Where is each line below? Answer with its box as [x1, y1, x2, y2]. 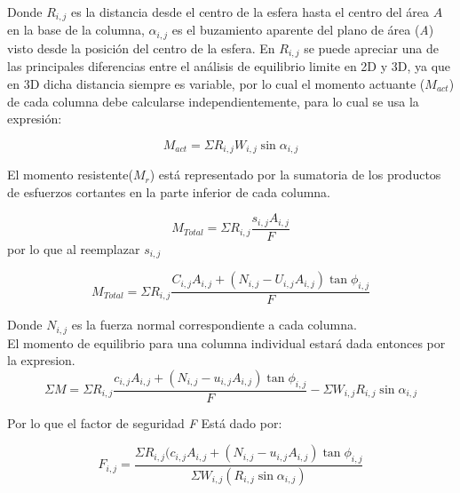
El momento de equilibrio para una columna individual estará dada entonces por [7, 333, 446, 352]
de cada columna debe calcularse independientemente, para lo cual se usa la [7, 91, 419, 110]
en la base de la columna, [7, 20, 145, 39]
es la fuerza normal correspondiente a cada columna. [71, 315, 357, 334]
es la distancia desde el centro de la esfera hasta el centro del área [71, 3, 430, 20]
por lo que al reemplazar [7, 239, 140, 258]
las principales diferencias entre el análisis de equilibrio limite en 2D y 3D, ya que [7, 57, 451, 76]
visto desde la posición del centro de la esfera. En [7, 38, 275, 57]
